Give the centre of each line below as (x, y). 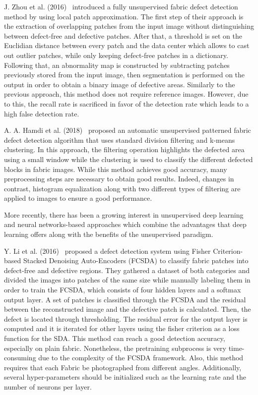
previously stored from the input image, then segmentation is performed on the (125, 75)
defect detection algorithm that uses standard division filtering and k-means (120, 140)
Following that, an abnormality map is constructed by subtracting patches (117, 65)
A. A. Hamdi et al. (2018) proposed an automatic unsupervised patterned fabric (128, 130)
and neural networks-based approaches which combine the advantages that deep (125, 224)
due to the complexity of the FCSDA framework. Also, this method (141, 358)
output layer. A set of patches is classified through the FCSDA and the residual (125, 299)
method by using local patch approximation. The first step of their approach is (124, 16)
